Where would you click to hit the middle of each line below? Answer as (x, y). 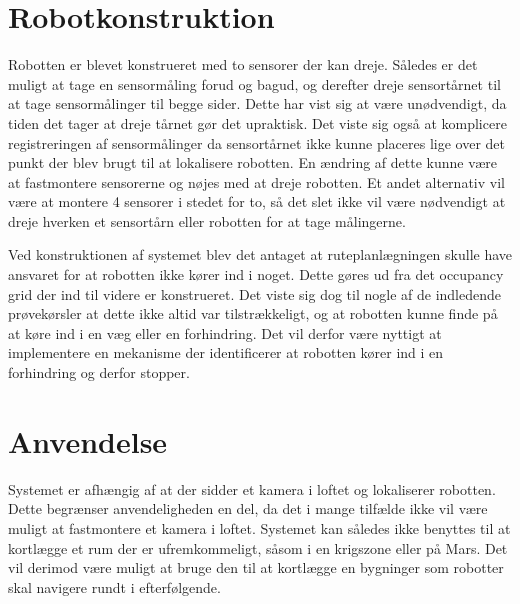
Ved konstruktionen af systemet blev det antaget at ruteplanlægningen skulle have (260, 254)
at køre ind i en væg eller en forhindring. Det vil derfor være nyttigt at (225, 332)
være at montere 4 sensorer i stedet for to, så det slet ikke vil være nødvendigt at (257, 201)
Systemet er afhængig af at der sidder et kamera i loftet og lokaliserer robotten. (252, 488)
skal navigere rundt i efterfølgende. (114, 586)
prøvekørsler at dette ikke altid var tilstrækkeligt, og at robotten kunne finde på (253, 313)
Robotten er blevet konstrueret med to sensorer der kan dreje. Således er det (243, 64)
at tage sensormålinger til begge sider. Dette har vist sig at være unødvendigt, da (257, 103)
